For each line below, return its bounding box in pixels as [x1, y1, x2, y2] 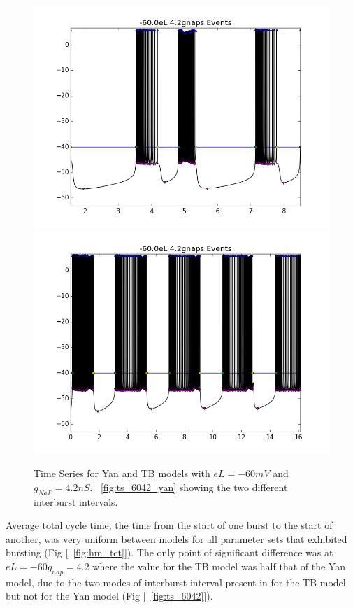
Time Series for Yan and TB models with [34, 466, 210, 481]
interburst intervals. [34, 494, 118, 509]
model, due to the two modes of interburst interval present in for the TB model [6, 574, 346, 589]
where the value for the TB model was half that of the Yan [92, 558, 345, 573]
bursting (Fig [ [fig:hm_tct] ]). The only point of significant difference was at [6, 545, 333, 560]
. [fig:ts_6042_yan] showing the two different [89, 479, 288, 494]
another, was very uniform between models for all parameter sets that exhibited [6, 531, 347, 546]
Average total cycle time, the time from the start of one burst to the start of [6, 518, 333, 532]
